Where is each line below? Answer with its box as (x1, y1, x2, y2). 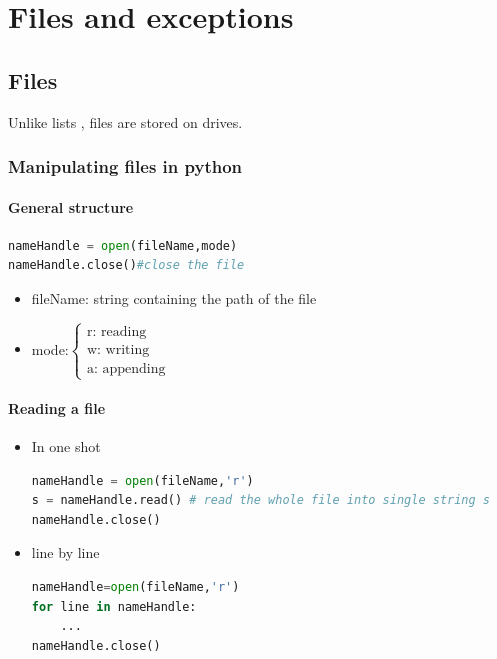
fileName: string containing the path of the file (31, 288, 317, 308)
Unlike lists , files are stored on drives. (8, 111, 243, 132)
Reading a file (8, 397, 106, 418)
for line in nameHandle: (31, 599, 197, 614)
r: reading (86, 324, 147, 339)
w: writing (86, 342, 150, 357)
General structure (8, 196, 134, 217)
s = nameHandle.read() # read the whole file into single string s (31, 493, 490, 508)
